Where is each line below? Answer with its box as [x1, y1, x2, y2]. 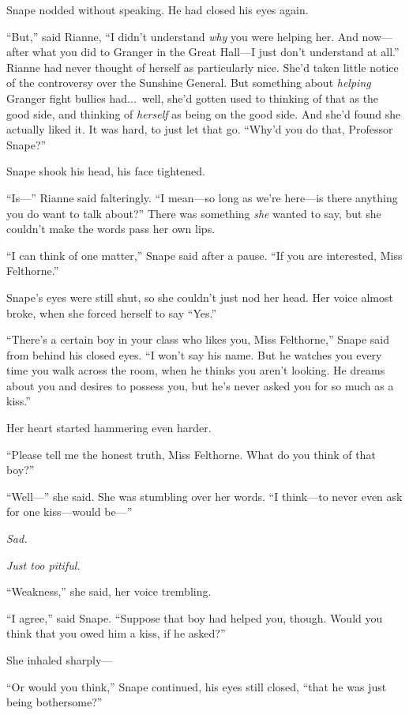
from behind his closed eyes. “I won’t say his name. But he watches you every [6, 346, 382, 363]
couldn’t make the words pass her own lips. [6, 220, 216, 237]
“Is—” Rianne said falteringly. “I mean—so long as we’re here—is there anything [6, 189, 398, 205]
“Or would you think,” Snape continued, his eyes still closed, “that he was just [6, 678, 387, 694]
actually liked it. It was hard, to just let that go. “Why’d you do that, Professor [6, 121, 393, 137]
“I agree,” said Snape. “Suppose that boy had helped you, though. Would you [6, 609, 383, 626]
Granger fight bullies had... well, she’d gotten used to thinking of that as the [6, 89, 379, 106]
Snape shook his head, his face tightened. [6, 163, 205, 179]
